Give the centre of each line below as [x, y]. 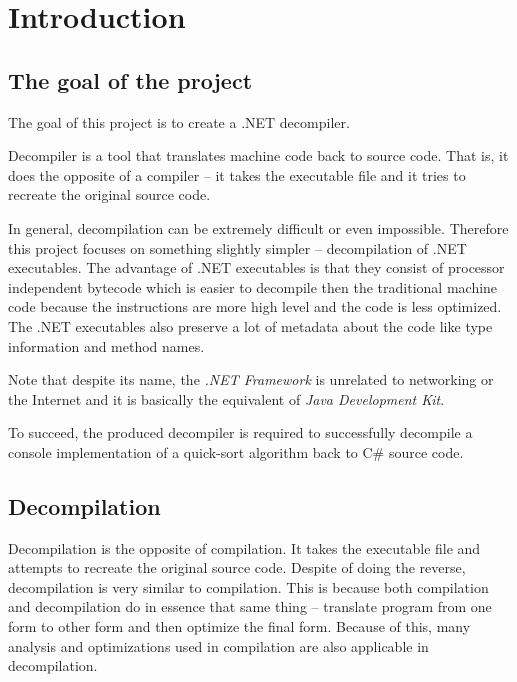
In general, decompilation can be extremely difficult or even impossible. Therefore [258, 227]
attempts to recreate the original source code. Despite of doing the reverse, [237, 567]
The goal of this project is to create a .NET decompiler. [179, 121]
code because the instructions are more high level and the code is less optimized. [255, 306]
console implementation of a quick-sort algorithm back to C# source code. [236, 451]
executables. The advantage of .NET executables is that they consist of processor [256, 267]
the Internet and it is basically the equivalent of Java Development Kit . [226, 398]
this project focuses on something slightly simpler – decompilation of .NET [237, 247]
